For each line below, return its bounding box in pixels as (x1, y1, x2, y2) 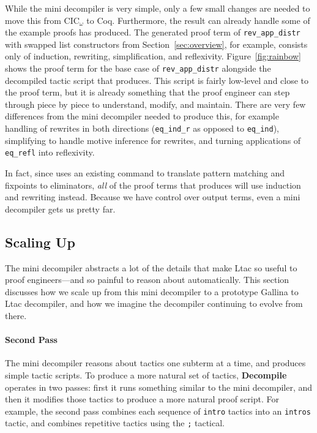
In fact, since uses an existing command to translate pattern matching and (5, 166, 285, 179)
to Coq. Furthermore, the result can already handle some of (86, 13, 310, 26)
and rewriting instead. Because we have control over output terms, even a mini (5, 190, 300, 203)
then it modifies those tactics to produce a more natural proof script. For (5, 393, 279, 405)
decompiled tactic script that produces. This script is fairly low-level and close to (5, 73, 309, 86)
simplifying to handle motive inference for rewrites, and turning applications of (5, 134, 301, 146)
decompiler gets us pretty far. (5, 202, 116, 215)
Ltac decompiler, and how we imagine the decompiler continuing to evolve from (5, 297, 303, 310)
